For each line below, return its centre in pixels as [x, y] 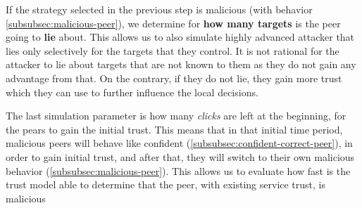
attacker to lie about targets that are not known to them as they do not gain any [181, 64]
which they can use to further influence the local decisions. [132, 92]
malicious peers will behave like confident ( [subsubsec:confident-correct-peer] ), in [179, 143]
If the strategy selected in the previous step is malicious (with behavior [159, 9]
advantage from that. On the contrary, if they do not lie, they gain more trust [174, 78]
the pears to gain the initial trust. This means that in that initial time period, [174, 129]
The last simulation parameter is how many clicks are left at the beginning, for [176, 116]
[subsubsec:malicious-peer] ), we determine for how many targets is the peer [173, 23]
